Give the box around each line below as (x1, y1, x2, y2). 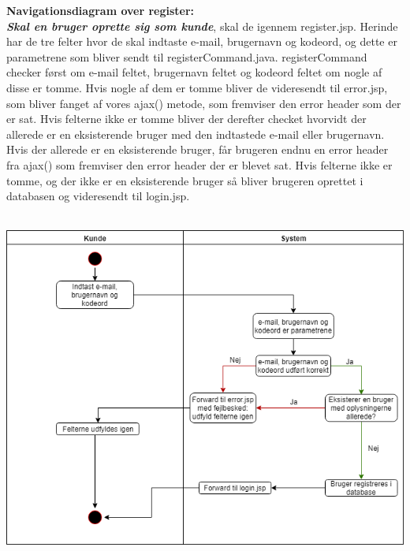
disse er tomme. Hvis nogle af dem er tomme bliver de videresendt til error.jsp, (6, 79, 388, 95)
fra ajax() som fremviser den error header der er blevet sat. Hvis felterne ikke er (6, 156, 393, 173)
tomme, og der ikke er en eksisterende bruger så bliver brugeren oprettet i (6, 172, 363, 188)
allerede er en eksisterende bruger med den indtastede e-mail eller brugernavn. (6, 125, 385, 142)
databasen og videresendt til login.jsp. (6, 188, 190, 204)
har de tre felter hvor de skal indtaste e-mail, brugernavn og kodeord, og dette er (6, 33, 397, 50)
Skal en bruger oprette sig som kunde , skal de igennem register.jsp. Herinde (6, 17, 398, 34)
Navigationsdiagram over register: (6, 2, 195, 18)
